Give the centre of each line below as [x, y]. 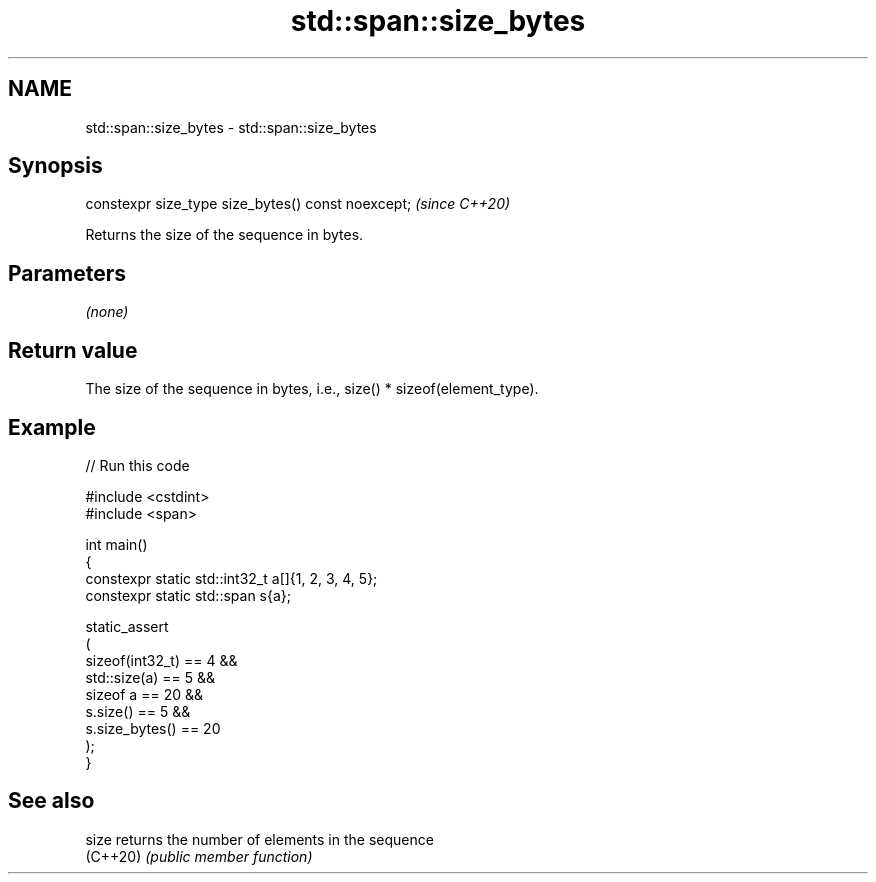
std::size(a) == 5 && [150, 677]
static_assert [127, 626]
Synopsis [55, 166]
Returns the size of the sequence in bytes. [224, 235]
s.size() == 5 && [138, 711]
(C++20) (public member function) [199, 856]
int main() [116, 544]
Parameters [67, 273]
